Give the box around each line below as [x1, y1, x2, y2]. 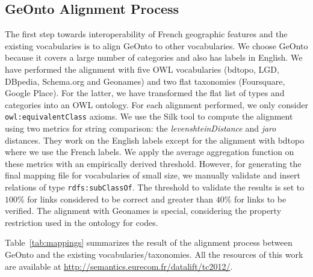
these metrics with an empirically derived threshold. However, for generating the [5, 157, 302, 169]
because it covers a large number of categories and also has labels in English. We [5, 51, 303, 64]
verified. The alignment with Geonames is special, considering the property [5, 204, 282, 217]
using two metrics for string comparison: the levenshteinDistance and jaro [5, 122, 276, 135]
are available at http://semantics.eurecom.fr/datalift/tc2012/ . [5, 260, 233, 272]
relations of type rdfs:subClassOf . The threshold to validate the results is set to [5, 180, 305, 193]
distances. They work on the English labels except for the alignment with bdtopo [5, 133, 305, 146]
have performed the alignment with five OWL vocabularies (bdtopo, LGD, [5, 62, 279, 75]
